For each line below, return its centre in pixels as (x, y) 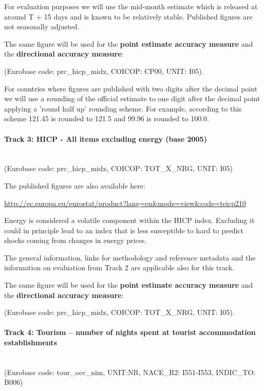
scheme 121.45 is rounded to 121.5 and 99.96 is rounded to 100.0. (107, 118)
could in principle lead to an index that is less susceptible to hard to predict (124, 230)
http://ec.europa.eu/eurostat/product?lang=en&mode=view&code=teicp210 (125, 203)
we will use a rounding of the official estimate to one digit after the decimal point (132, 98)
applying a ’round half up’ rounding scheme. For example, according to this (123, 108)
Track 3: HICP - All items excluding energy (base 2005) (106, 138)
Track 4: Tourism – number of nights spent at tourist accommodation (130, 332)
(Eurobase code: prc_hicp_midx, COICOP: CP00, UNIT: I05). (104, 71)
